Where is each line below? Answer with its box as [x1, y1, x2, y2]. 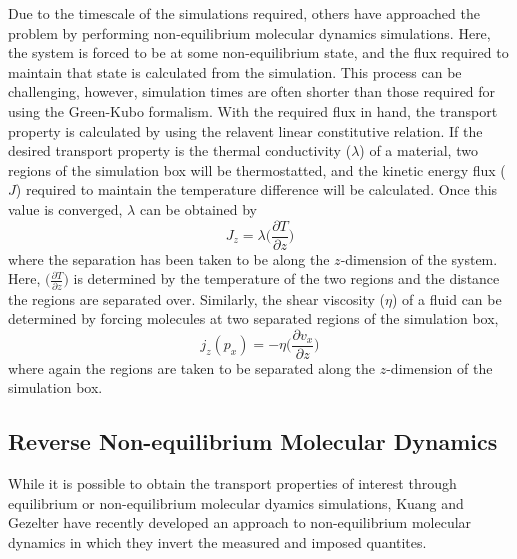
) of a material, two [359, 140, 478, 161]
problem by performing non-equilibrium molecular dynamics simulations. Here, [8, 22, 491, 43]
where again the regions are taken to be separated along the [8, 357, 376, 378]
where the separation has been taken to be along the [8, 248, 330, 269]
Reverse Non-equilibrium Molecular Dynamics [8, 426, 498, 457]
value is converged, [8, 198, 123, 219]
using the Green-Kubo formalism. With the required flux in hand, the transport [8, 100, 498, 121]
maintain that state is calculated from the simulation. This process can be [8, 61, 462, 82]
